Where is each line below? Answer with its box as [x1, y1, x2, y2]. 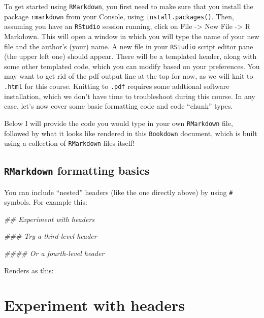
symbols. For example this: [4, 197, 87, 207]
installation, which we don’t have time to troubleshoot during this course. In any [4, 90, 255, 101]
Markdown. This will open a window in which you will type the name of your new [4, 30, 259, 41]
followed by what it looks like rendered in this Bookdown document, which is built [4, 128, 257, 138]
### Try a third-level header [4, 231, 97, 241]
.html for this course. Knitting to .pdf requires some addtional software [4, 81, 229, 91]
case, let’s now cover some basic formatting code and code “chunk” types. [4, 101, 233, 111]
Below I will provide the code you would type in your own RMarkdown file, [4, 117, 233, 128]
